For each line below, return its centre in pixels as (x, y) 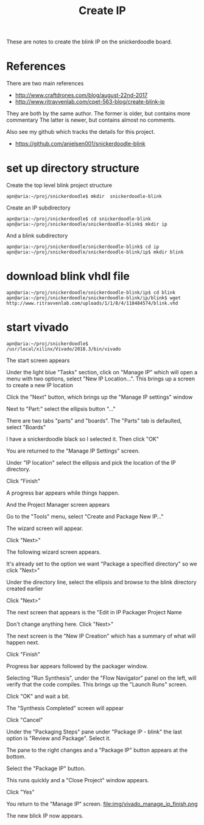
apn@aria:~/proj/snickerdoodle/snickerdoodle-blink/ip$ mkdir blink (95, 252)
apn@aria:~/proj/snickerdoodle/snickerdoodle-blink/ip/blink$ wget (94, 298)
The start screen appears (38, 360)
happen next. (23, 642)
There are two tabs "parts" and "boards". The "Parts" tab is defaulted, (94, 420)
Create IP (102, 11)
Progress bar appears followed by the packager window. (77, 666)
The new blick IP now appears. (45, 815)
